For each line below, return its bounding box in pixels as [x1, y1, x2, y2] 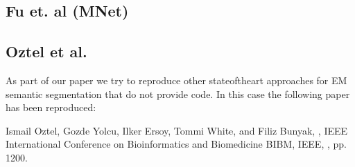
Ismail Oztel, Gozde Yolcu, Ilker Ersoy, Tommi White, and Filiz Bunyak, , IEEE [6, 123, 348, 137]
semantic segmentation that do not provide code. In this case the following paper [6, 86, 350, 101]
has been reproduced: [6, 100, 96, 115]
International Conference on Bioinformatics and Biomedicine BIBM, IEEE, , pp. [6, 137, 347, 151]
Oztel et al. [6, 41, 87, 62]
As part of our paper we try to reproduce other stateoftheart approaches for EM [6, 72, 347, 87]
